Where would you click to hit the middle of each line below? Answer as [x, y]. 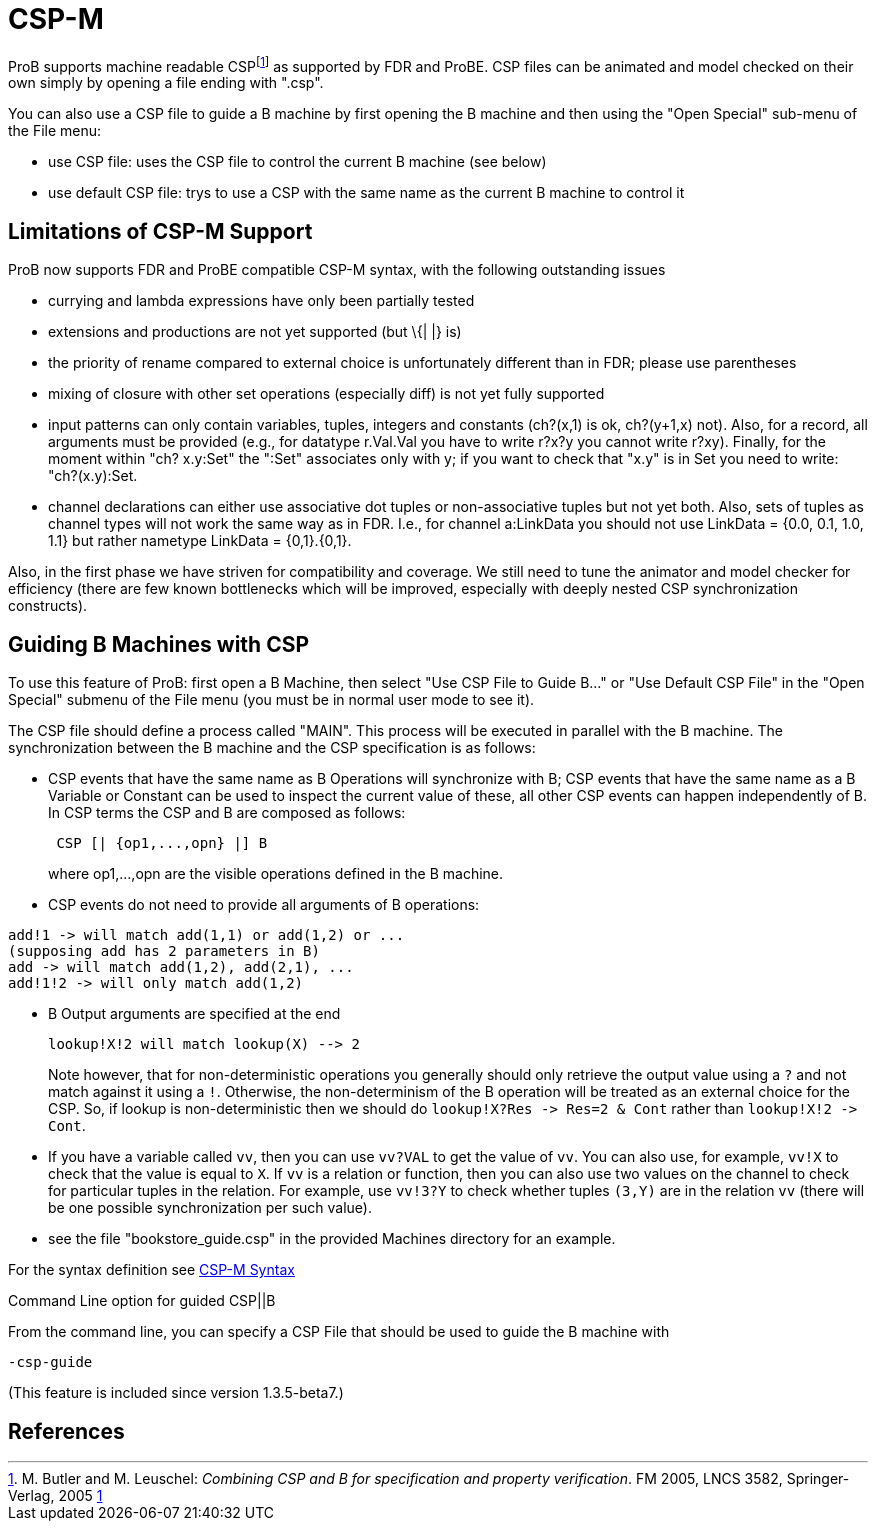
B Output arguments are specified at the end [194, 1014]
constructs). [48, 606]
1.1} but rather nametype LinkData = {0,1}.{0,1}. [200, 541]
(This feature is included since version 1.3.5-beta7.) [176, 1393]
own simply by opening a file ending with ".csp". [166, 83]
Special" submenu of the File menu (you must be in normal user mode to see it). [271, 700]
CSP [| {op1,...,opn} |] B [162, 843]
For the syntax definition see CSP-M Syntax [151, 1270]
